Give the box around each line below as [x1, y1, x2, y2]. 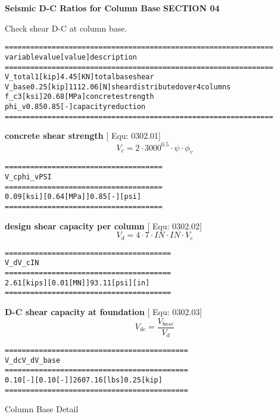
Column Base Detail [5, 403, 79, 415]
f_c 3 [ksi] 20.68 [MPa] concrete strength [5, 92, 154, 101]
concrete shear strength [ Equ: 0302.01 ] [5, 129, 161, 142]
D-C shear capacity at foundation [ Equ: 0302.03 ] [5, 305, 202, 318]
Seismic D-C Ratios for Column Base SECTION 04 [5, 2, 220, 14]
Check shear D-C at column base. [5, 21, 127, 34]
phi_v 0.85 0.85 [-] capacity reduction [5, 102, 146, 111]
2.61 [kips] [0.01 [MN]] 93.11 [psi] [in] [5, 278, 150, 287]
